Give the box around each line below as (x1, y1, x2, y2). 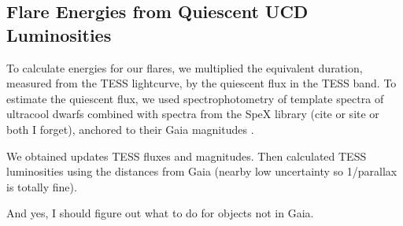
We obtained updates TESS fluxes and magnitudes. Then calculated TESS (6, 147, 367, 164)
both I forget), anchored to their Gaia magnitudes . (6, 120, 254, 137)
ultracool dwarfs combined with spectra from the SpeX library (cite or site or (6, 106, 379, 122)
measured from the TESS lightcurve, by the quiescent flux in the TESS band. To (6, 75, 397, 91)
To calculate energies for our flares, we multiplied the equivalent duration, (6, 59, 363, 76)
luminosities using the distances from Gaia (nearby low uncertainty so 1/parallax (6, 163, 397, 180)
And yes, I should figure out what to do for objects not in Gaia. (6, 205, 314, 221)
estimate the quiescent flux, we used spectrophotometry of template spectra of (6, 90, 384, 106)
